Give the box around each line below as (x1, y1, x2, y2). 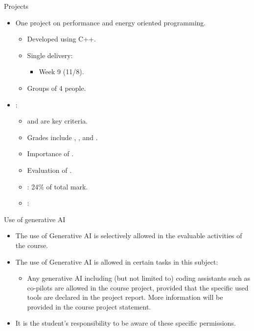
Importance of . (27, 148, 74, 159)
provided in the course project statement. (27, 301, 151, 311)
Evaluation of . (27, 165, 72, 175)
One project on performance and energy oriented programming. (15, 17, 206, 27)
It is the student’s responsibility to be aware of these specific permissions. (15, 318, 236, 328)
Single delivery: (27, 50, 73, 60)
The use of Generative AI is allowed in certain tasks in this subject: (15, 256, 218, 267)
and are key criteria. (27, 116, 88, 126)
